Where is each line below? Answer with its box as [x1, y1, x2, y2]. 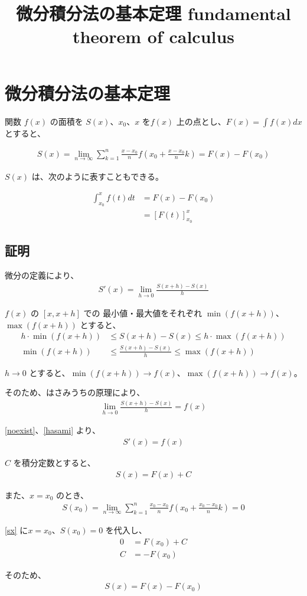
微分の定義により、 [5, 269, 79, 281]
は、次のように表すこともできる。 [31, 170, 164, 182]
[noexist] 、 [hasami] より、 [5, 424, 100, 436]
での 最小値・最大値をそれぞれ [83, 307, 203, 319]
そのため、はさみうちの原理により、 [5, 386, 145, 399]
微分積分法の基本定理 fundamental [16, 1, 291, 25]
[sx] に [5, 524, 28, 536]
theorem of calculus [72, 24, 235, 48]
